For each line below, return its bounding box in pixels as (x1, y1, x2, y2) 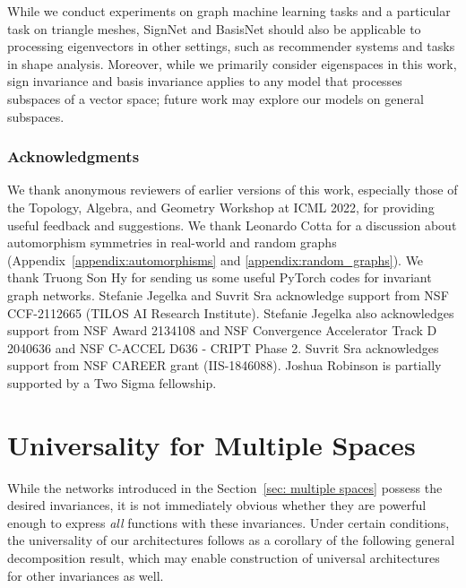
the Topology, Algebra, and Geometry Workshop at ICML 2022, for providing (7, 197, 435, 216)
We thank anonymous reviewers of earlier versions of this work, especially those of (7, 180, 458, 199)
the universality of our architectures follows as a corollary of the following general (7, 531, 455, 549)
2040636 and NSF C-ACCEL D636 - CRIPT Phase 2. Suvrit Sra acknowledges (7, 338, 439, 357)
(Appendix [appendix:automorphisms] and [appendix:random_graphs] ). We (7, 250, 424, 269)
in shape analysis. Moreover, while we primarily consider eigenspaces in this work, (7, 54, 457, 73)
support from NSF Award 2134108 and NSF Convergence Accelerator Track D (7, 321, 437, 340)
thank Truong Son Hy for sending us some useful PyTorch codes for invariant (7, 268, 432, 287)
